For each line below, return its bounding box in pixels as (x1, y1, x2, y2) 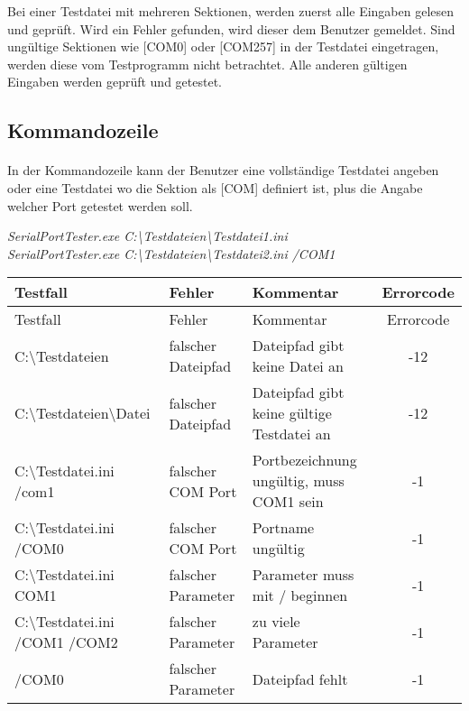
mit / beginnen (252, 585, 348, 606)
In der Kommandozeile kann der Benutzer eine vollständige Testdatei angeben (7, 161, 439, 180)
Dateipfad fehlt (252, 668, 348, 689)
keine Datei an (252, 355, 344, 377)
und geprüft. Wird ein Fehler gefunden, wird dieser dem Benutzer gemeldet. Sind (7, 19, 455, 38)
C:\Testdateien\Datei (14, 402, 151, 424)
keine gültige (252, 402, 332, 424)
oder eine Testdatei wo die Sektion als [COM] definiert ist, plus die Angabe (7, 178, 423, 197)
